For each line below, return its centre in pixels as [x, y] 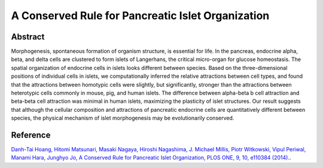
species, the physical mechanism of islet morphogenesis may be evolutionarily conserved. [123, 118]
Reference [31, 135]
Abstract [28, 37]
